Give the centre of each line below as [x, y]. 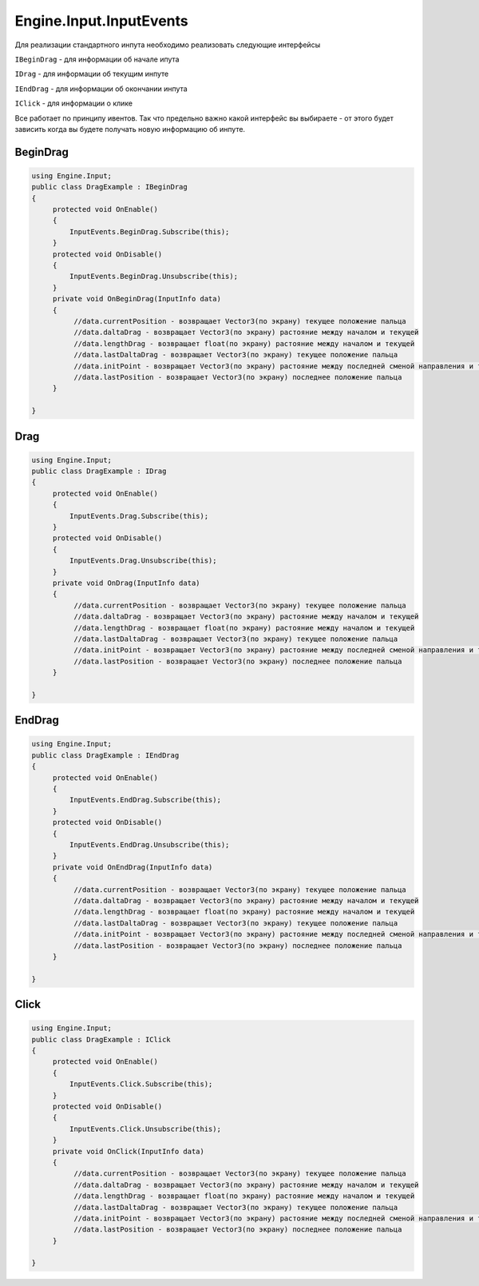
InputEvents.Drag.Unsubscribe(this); [143, 561]
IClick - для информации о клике [74, 103]
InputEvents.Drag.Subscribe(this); [139, 516]
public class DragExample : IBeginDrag [109, 187]
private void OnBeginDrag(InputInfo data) [137, 299]
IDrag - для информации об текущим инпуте [92, 74]
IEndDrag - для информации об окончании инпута [101, 89]
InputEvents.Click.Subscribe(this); [141, 1084]
